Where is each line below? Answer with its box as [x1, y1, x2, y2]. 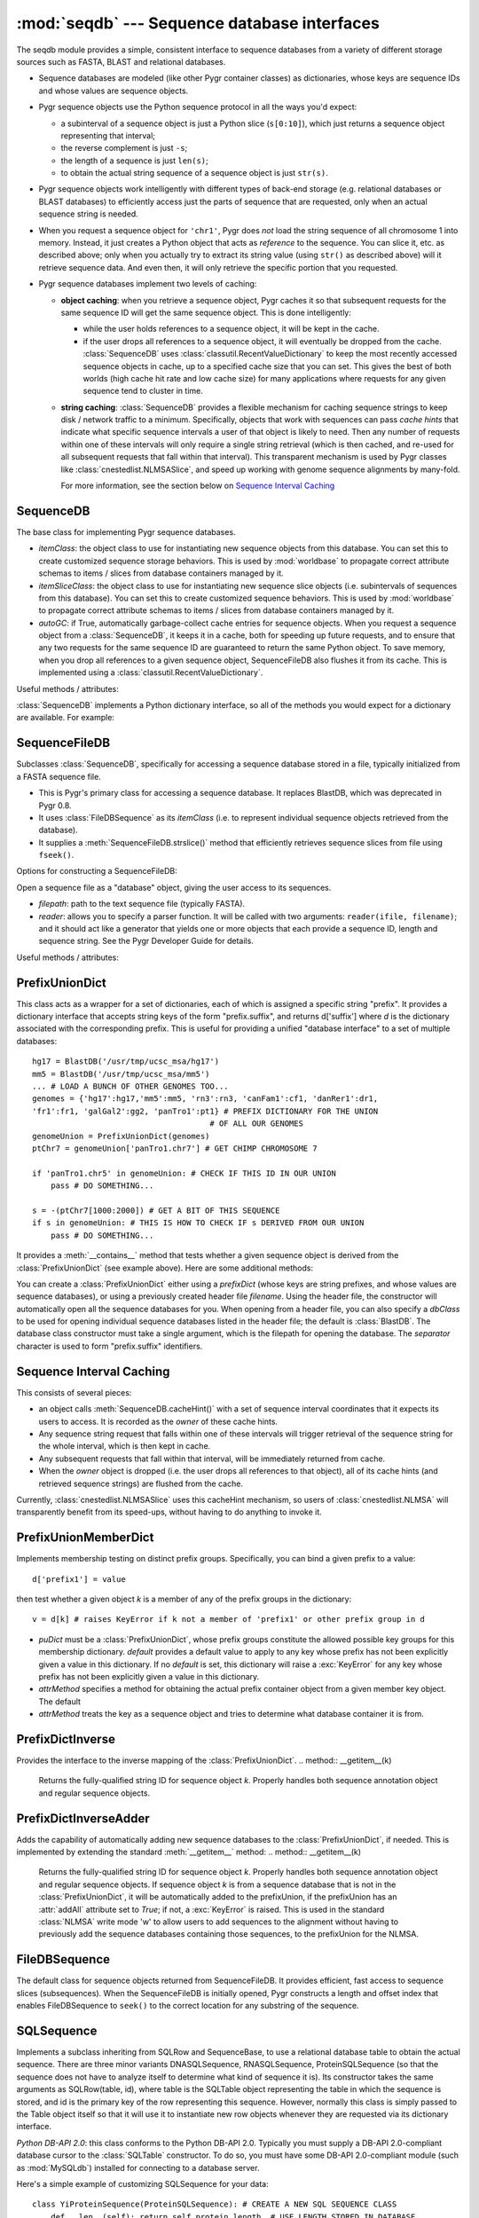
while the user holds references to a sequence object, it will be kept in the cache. [82, 324, 381, 334]
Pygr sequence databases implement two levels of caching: [38, 279, 257, 289]
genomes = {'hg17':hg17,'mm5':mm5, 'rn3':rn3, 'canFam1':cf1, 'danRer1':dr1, [32, 1094, 379, 1104]
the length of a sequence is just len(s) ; [60, 155, 208, 166]
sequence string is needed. [38, 208, 139, 219]
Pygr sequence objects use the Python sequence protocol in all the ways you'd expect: [38, 102, 357, 113]
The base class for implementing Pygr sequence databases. [16, 526, 236, 537]
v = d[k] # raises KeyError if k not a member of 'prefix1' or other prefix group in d [32, 1615, 426, 1624]
